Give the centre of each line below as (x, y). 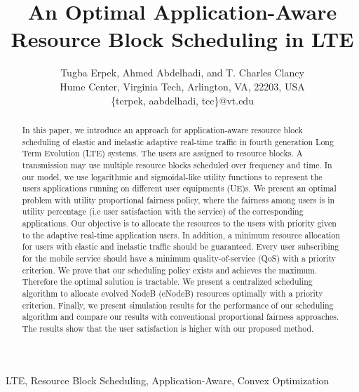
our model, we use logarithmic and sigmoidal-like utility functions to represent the (172, 176)
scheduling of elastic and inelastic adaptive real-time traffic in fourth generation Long (178, 141)
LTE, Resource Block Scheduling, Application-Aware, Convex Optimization (168, 380)
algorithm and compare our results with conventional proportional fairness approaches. (181, 317)
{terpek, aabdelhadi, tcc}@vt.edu (182, 100)
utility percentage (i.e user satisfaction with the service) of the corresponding (163, 211)
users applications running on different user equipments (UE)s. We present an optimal (179, 188)
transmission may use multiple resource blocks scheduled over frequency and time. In (177, 164)
